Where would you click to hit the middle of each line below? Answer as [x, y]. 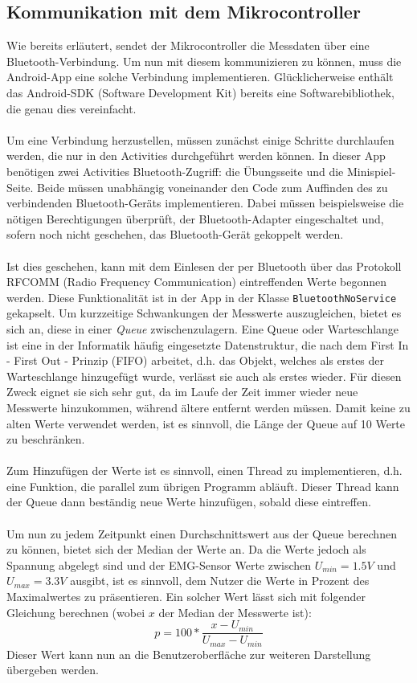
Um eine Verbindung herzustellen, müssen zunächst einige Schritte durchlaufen [200, 139]
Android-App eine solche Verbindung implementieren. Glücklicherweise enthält [200, 77]
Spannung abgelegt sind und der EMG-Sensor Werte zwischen [159, 564]
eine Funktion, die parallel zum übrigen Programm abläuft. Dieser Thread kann [203, 486]
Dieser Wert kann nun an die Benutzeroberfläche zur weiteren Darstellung [189, 654]
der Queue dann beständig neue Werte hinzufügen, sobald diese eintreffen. [189, 502]
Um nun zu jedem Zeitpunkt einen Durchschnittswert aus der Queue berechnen [202, 533]
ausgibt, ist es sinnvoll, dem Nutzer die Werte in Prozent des [220, 581]
